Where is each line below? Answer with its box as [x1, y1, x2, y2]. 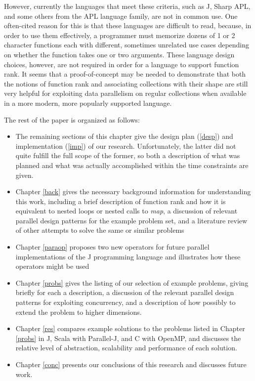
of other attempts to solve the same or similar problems [15, 225, 184, 235]
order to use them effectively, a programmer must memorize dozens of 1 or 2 [4, 30, 235, 40]
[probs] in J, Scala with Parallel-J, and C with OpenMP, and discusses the [15, 333, 241, 343]
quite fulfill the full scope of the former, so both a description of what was [15, 150, 240, 161]
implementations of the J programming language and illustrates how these [15, 251, 241, 261]
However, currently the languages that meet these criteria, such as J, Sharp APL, [4, 1, 251, 11]
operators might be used [15, 261, 89, 271]
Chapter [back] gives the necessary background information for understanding [15, 186, 251, 197]
